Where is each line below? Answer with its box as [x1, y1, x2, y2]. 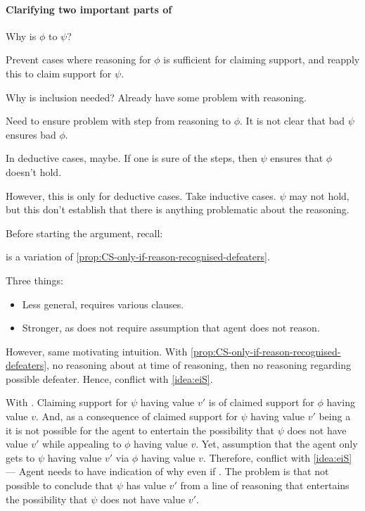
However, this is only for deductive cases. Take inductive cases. [6, 188, 276, 203]
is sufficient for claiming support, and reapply [163, 52, 360, 67]
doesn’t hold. [6, 164, 62, 179]
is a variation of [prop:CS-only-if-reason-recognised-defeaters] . [6, 249, 270, 264]
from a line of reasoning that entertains [180, 478, 350, 493]
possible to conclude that [6, 478, 113, 493]
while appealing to [41, 436, 122, 451]
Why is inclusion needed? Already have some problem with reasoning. [6, 89, 307, 104]
